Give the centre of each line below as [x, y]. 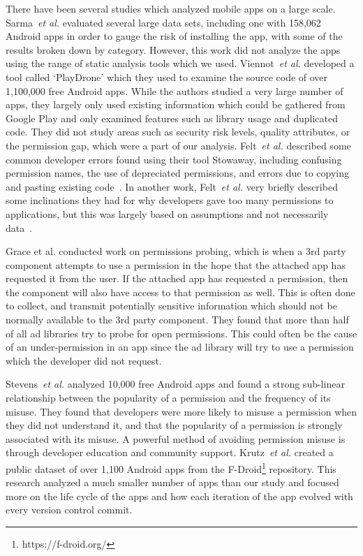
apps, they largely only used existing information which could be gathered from [176, 104]
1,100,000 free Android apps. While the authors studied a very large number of [175, 90]
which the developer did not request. [84, 360]
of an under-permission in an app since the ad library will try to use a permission [180, 347]
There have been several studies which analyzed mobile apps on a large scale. [171, 8]
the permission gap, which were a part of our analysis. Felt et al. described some [178, 145]
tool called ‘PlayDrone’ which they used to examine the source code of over [167, 76]
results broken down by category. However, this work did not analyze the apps [173, 49]
